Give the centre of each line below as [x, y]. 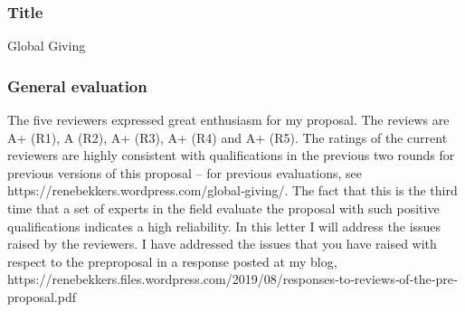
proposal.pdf [42, 296]
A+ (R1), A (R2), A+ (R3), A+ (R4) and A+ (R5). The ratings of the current [228, 137]
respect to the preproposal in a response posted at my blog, [172, 261]
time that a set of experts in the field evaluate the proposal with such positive [223, 208]
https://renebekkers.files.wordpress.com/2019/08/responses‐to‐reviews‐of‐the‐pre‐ [232, 279]
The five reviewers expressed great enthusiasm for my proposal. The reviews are [228, 120]
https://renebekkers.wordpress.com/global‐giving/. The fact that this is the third [232, 190]
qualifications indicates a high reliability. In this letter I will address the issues [224, 226]
